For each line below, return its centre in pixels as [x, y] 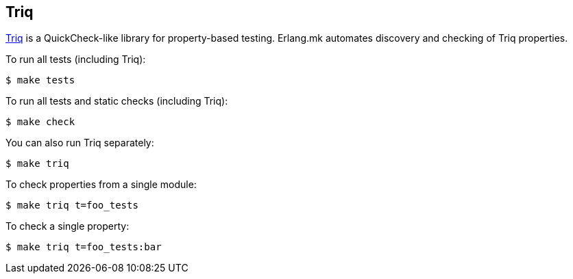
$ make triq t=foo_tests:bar [84, 247]
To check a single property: [68, 226]
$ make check [40, 122]
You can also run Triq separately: [80, 143]
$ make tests [40, 80]
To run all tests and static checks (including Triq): [117, 101]
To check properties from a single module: [101, 185]
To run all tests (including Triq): [76, 59]
